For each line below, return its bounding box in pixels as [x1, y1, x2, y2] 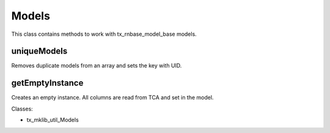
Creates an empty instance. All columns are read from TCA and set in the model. [11, 94, 214, 101]
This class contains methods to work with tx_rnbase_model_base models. [11, 30, 197, 38]
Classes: [11, 105, 33, 112]
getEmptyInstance [11, 78, 84, 88]
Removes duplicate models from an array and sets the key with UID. [11, 62, 182, 69]
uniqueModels [11, 46, 68, 56]
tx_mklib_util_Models [26, 116, 79, 124]
